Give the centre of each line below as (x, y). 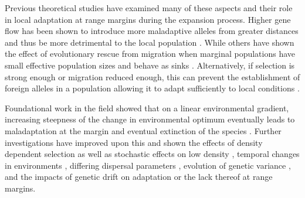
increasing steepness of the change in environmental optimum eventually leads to (150, 119)
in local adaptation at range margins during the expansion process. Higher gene (148, 19)
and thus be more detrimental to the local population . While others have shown (150, 42)
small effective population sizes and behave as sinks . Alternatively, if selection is (150, 65)
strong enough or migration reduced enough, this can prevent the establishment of (152, 76)
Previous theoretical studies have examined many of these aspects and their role (149, 8)
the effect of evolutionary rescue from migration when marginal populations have (150, 54)
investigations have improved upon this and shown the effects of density (134, 142)
